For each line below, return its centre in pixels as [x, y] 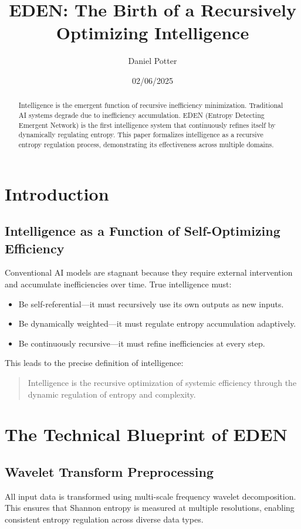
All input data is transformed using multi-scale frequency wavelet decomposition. [150, 496]
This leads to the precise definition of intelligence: [94, 363]
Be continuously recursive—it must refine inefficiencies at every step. [142, 343]
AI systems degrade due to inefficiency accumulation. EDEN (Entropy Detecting [141, 115]
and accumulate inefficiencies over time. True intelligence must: [118, 284]
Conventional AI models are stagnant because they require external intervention [149, 272]
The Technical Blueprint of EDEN [146, 434]
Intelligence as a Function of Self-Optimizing [143, 231]
